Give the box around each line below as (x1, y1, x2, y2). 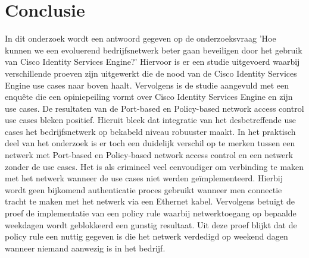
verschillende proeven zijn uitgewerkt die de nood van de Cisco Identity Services (5, 67, 297, 79)
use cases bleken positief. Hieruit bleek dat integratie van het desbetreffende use (5, 114, 296, 126)
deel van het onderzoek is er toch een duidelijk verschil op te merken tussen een (5, 137, 295, 149)
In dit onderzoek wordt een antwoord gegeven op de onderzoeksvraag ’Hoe (5, 32, 276, 45)
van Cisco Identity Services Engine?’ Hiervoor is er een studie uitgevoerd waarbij (5, 55, 300, 68)
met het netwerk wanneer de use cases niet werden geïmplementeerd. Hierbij (5, 172, 283, 184)
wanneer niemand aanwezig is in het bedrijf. (5, 241, 166, 254)
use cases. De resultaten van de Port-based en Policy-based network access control (5, 102, 304, 114)
